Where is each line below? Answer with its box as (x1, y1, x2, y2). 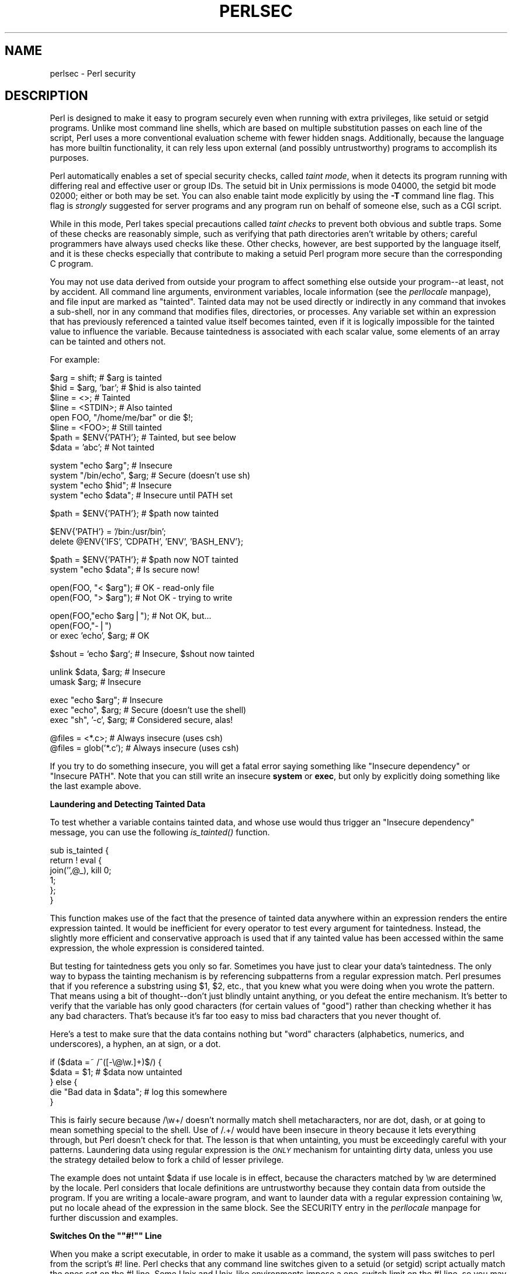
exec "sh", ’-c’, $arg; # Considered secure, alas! (50, 715, 233, 725)
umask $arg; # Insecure (50, 677, 141, 687)
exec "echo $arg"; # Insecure (50, 695, 163, 705)
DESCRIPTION (5, 88, 88, 104)
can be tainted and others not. (50, 336, 166, 347)
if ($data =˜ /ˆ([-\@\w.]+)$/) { (50, 1057, 162, 1068)
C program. (50, 259, 94, 269)
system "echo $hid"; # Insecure (50, 480, 172, 491)
